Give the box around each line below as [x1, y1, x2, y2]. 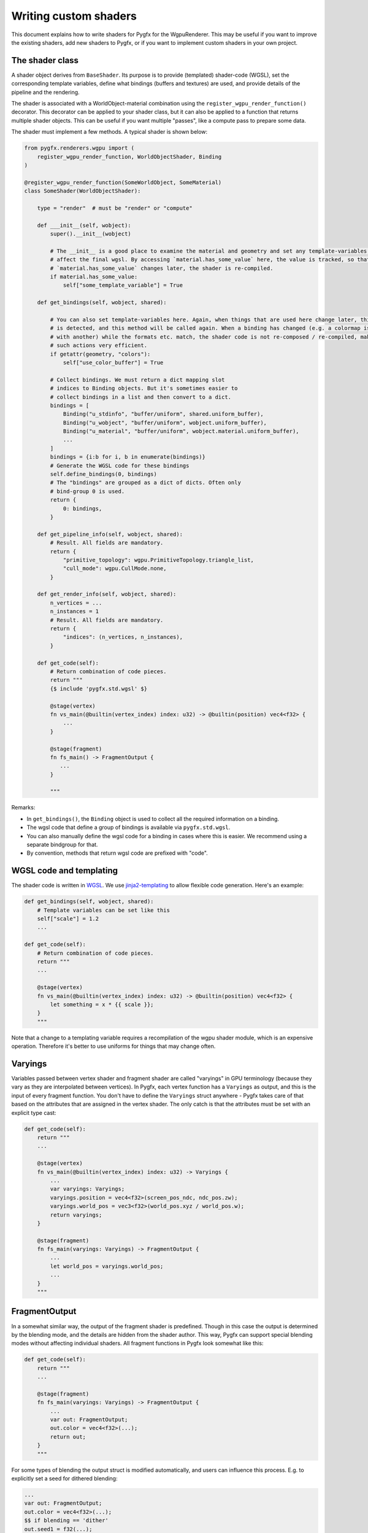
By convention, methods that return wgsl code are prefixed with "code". [26, 849, 208, 857]
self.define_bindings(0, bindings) [50, 471, 158, 478]
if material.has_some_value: [50, 273, 138, 280]
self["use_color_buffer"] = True [63, 359, 164, 366]
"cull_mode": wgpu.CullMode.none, [63, 565, 167, 572]
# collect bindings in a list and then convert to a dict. [50, 393, 232, 400]
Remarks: [11, 804, 36, 811]
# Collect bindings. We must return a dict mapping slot [50, 376, 225, 383]
